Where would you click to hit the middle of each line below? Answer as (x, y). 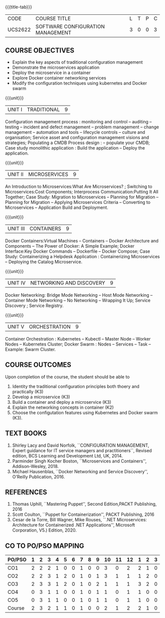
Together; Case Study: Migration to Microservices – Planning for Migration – (82, 197)
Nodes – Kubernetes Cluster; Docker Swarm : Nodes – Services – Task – (78, 344)
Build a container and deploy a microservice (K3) (62, 402)
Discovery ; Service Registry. (34, 306)
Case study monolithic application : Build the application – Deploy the (75, 148)
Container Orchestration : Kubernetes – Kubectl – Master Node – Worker (78, 339)
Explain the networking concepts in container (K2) (63, 407)
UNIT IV (17, 283)
